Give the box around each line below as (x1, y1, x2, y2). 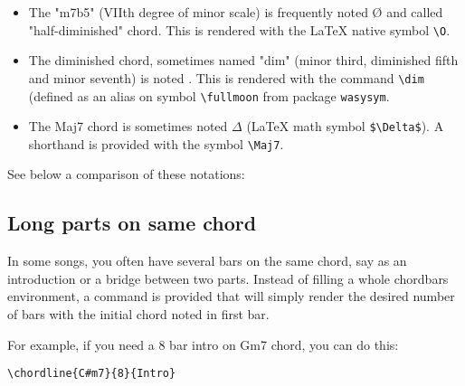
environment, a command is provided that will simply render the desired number (7, 287, 455, 306)
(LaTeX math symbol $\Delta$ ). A (246, 117, 444, 136)
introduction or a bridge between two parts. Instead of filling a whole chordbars (7, 268, 449, 287)
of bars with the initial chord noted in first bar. (7, 305, 270, 324)
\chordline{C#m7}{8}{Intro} (7, 367, 176, 381)
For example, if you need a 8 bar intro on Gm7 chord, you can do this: (7, 334, 399, 353)
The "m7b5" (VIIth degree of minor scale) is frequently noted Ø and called (28, 3, 443, 21)
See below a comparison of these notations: (7, 165, 245, 184)
